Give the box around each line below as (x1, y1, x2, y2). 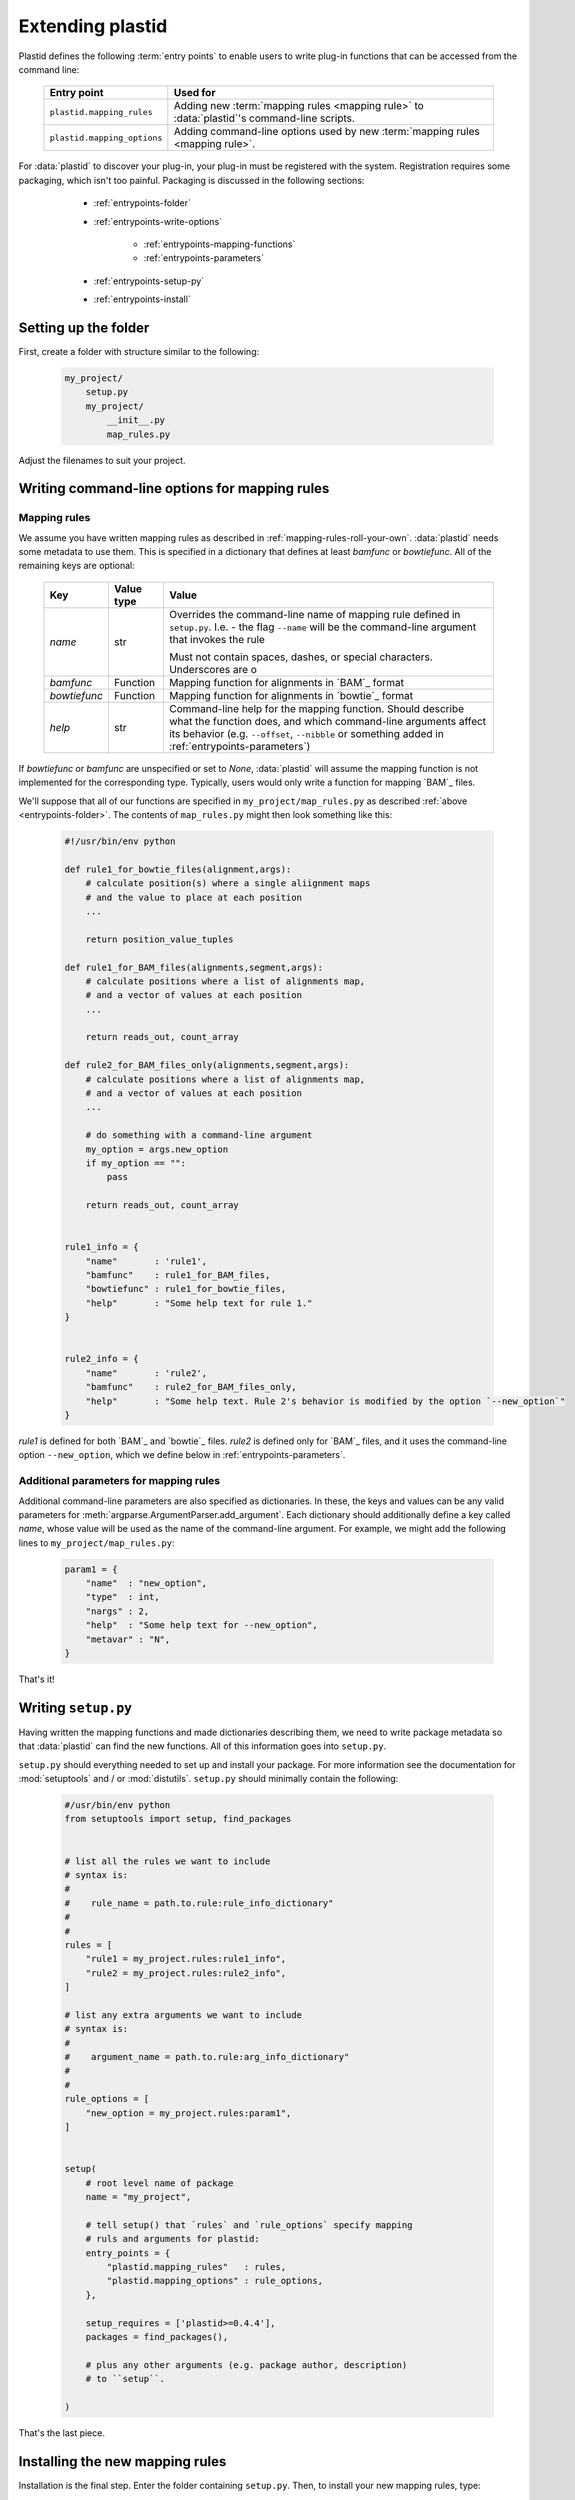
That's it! (18, 1673, 55, 1685)
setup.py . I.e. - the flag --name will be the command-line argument (168, 620, 477, 634)
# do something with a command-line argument (85, 1130, 313, 1141)
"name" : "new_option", (85, 1578, 208, 1589)
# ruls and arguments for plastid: (85, 2233, 260, 2245)
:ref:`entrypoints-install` (93, 293, 192, 305)
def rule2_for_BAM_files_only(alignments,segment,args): (64, 1060, 350, 1071)
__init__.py (106, 415, 165, 426)
